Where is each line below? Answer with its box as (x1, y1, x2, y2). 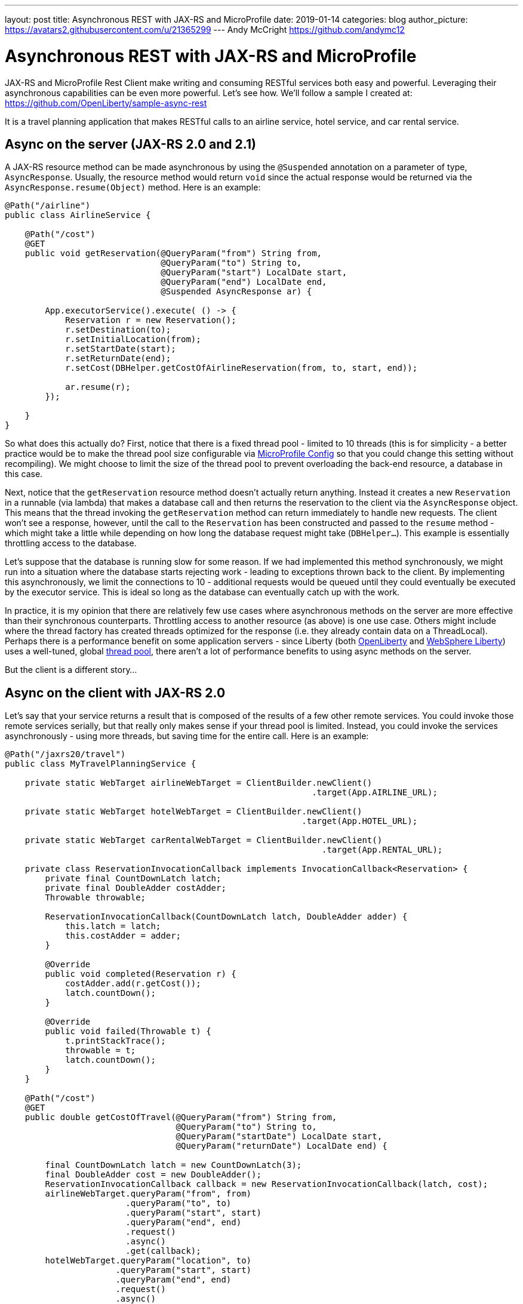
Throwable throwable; (45, 893, 146, 903)
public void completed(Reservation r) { (45, 969, 236, 979)
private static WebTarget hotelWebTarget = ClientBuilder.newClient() (24, 807, 362, 817)
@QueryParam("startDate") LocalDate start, (176, 1131, 383, 1142)
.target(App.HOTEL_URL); (302, 816, 418, 826)
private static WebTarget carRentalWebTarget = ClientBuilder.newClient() (24, 835, 383, 845)
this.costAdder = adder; (65, 931, 181, 941)
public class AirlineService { (5, 210, 151, 220)
